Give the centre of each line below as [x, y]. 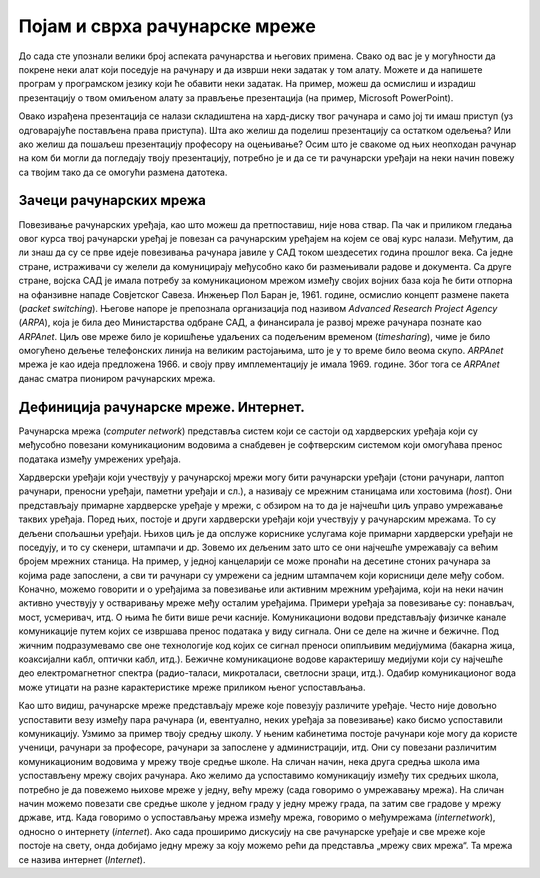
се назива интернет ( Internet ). [82, 859]
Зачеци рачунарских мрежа [112, 200]
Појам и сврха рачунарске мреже [167, 26]
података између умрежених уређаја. [100, 459]
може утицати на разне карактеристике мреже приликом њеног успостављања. [192, 687]
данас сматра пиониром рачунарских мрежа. [117, 378]
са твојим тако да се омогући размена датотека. [123, 172]
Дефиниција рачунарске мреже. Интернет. [161, 406]
